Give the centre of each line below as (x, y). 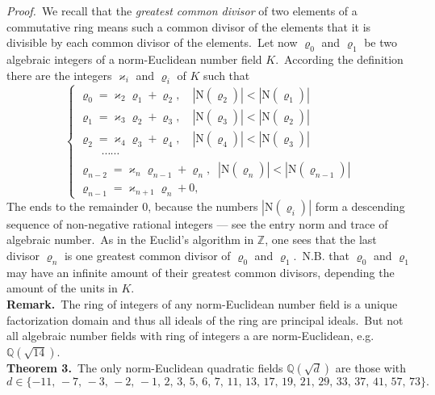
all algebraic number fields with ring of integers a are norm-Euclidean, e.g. (190, 336)
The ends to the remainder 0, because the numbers (132, 206)
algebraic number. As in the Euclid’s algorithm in (130, 240)
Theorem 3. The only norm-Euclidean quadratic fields (145, 367)
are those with (371, 367)
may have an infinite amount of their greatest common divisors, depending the (201, 272)
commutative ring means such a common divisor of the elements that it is (189, 26)
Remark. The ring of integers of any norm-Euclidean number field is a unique (202, 304)
